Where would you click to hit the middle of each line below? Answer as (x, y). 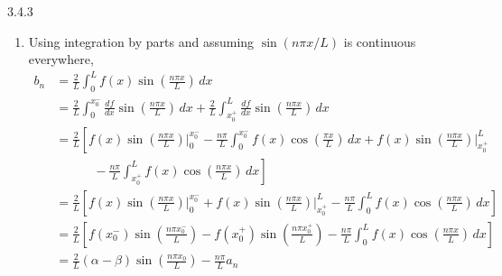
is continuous (380, 41)
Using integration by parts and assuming (141, 41)
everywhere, (61, 59)
